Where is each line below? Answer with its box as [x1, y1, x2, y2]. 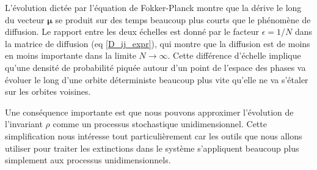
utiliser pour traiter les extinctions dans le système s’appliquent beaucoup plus [5, 141, 299, 154]
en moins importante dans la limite [5, 49, 136, 62]
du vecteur [5, 13, 45, 26]
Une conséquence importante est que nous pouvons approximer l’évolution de [5, 105, 294, 118]
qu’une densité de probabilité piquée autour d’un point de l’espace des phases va [5, 61, 306, 73]
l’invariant [5, 117, 43, 130]
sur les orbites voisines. [5, 85, 91, 98]
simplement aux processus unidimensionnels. [5, 153, 171, 166]
